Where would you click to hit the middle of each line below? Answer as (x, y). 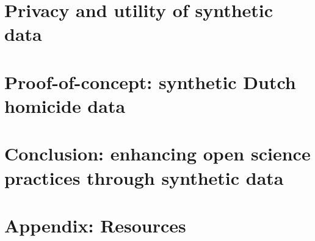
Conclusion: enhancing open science (157, 153)
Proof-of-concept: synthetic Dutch (150, 81)
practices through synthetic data (144, 177)
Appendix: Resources (95, 225)
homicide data (65, 105)
